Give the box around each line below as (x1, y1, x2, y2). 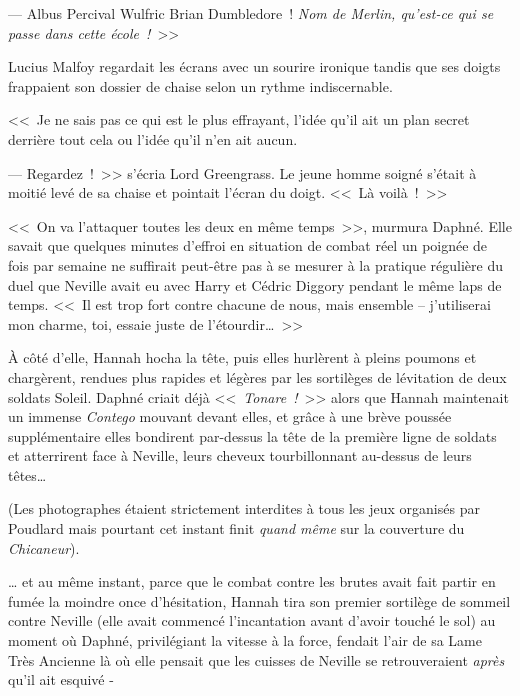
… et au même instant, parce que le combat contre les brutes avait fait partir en (8, 571, 496, 592)
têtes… (8, 464, 47, 485)
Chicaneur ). (8, 537, 80, 558)
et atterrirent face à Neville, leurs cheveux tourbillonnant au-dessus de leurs (8, 445, 472, 466)
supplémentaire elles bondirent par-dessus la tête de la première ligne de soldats (8, 425, 497, 446)
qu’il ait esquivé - (8, 669, 114, 690)
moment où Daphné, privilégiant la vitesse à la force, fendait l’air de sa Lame (8, 630, 482, 651)
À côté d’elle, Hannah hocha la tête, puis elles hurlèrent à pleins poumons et (8, 347, 477, 368)
